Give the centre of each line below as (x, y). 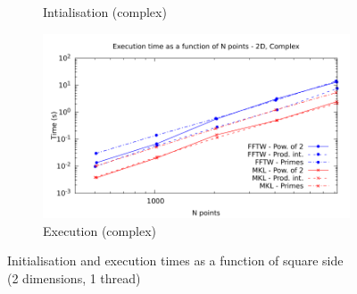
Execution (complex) (100, 230)
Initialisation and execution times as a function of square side (175, 260)
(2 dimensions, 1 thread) (74, 277)
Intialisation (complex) (105, 12)
